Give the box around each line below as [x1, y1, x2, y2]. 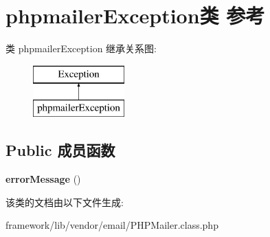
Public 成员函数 [5, 139, 115, 161]
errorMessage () [5, 172, 81, 186]
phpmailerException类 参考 [5, 1, 265, 30]
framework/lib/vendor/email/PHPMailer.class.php [5, 218, 218, 232]
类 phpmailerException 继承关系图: [5, 41, 157, 56]
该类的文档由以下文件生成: [5, 194, 124, 209]
